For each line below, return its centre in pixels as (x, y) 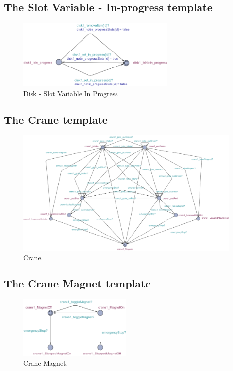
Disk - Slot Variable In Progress (71, 93)
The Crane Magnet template (77, 283)
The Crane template (56, 119)
